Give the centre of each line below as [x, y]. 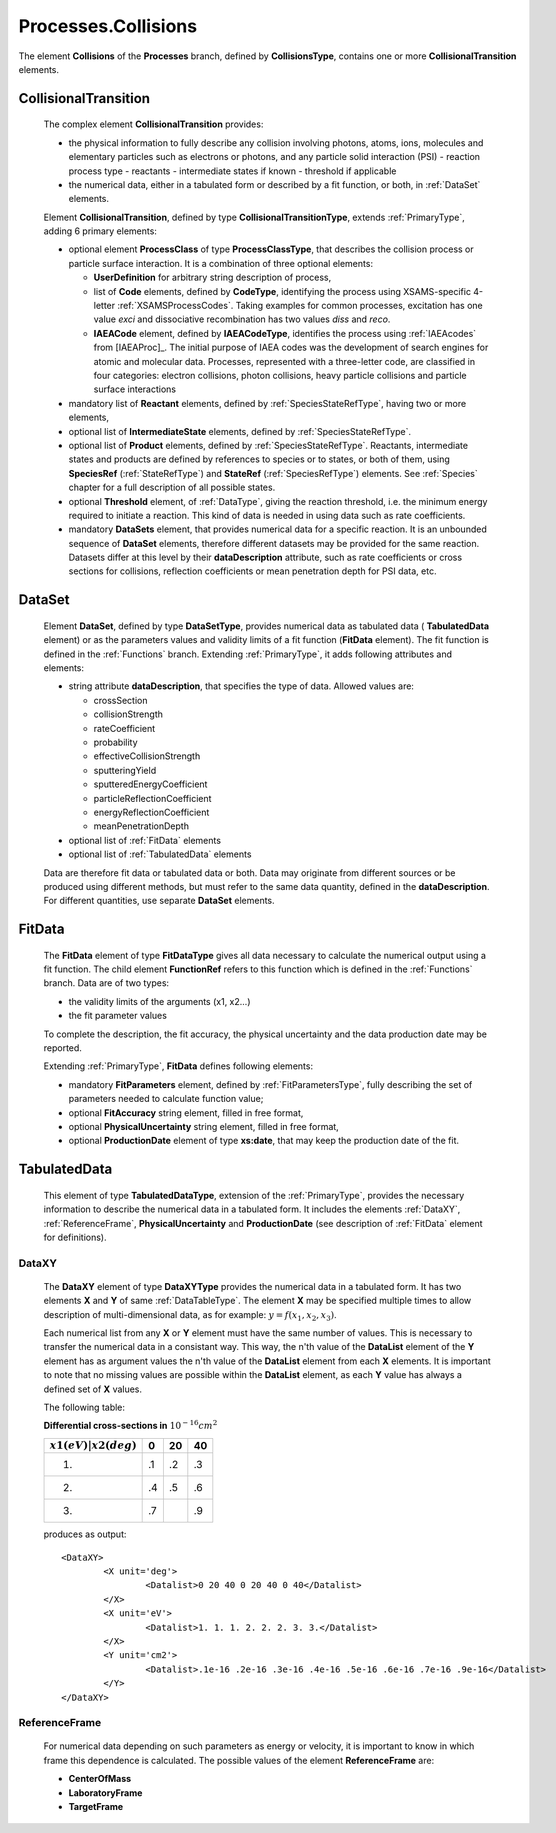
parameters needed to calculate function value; [166, 1099]
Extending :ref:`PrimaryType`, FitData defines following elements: [178, 1066]
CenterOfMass [100, 1779]
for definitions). [75, 1237]
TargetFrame [96, 1807]
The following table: [84, 1407]
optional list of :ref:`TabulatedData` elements [160, 854]
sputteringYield [125, 770]
